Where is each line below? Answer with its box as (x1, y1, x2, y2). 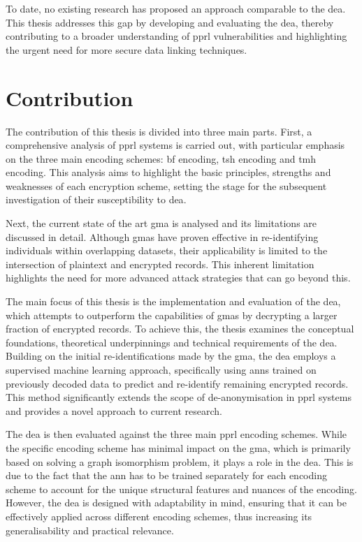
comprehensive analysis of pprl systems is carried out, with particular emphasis (6, 138, 345, 152)
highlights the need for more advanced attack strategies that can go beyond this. (6, 270, 351, 285)
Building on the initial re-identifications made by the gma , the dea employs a (6, 349, 336, 363)
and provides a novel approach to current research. (6, 403, 222, 418)
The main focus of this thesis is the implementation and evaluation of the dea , (6, 294, 341, 309)
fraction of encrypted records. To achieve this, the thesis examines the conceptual (6, 321, 354, 336)
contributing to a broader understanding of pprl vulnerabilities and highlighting (6, 29, 347, 43)
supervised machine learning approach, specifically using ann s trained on (6, 362, 317, 376)
